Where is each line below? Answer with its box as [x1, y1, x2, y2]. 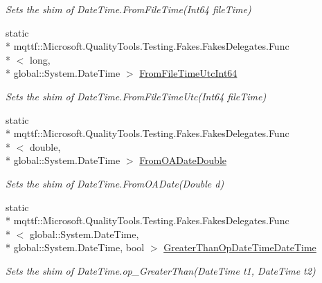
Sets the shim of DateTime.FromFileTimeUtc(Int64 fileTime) [6, 89, 267, 103]
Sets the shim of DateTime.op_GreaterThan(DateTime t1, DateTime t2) [6, 263, 316, 277]
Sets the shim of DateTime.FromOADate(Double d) [6, 176, 224, 190]
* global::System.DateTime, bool [6, 240, 145, 255]
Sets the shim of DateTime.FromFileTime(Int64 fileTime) [6, 2, 251, 16]
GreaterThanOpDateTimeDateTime [163, 240, 316, 255]
